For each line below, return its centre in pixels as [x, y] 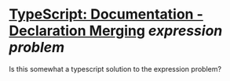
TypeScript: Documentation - [106, 14]
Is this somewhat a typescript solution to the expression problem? [115, 69]
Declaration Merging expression [116, 31]
